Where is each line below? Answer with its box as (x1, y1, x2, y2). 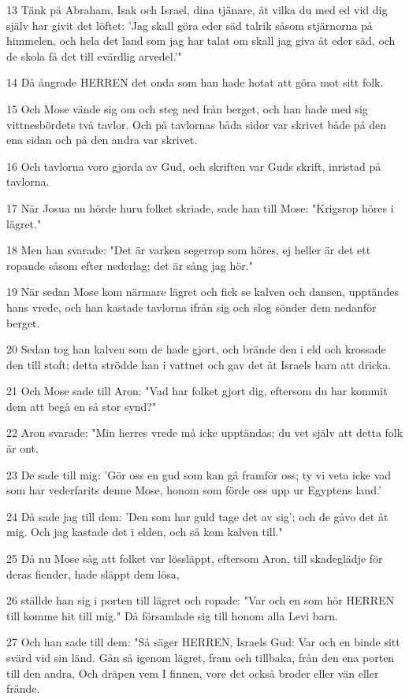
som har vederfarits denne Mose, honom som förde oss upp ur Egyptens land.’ (6, 482, 381, 498)
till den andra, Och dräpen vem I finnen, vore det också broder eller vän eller (6, 664, 379, 681)
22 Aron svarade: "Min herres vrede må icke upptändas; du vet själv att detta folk (6, 424, 403, 441)
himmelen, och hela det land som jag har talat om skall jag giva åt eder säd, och (6, 32, 396, 49)
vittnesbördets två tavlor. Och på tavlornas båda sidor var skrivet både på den (6, 116, 387, 132)
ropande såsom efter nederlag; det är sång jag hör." (6, 257, 253, 273)
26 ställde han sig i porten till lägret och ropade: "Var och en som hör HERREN (6, 592, 395, 608)
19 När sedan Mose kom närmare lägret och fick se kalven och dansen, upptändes (6, 283, 399, 300)
